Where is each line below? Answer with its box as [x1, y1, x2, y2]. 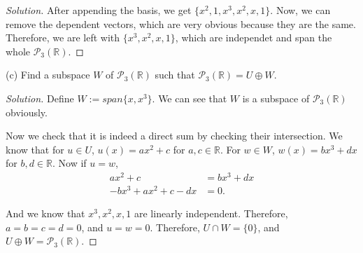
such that [155, 67, 195, 82]
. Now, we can [270, 3, 331, 17]
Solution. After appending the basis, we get [6, 3, 192, 17]
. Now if [52, 156, 87, 170]
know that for [6, 142, 64, 156]
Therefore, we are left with [6, 30, 120, 45]
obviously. [6, 104, 48, 119]
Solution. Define [6, 90, 74, 105]
